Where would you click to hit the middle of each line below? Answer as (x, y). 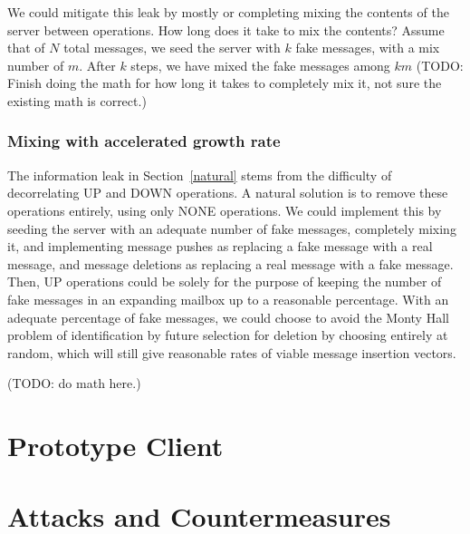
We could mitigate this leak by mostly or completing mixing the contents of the (228, 12)
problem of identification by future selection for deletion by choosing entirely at (228, 335)
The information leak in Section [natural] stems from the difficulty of (200, 175)
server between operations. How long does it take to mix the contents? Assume (226, 29)
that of (26, 48)
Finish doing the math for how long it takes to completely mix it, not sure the (225, 83)
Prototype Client (115, 446)
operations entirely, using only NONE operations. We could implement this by (225, 210)
